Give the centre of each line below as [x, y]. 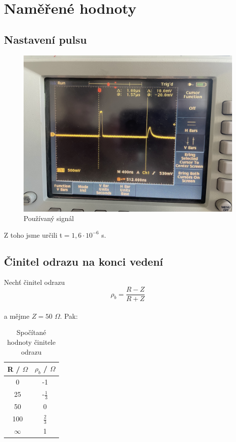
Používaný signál [49, 218]
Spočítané [31, 332]
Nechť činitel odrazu [34, 282]
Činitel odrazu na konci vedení [84, 261]
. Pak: [69, 316]
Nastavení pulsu [45, 39]
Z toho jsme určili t [33, 235]
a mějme [17, 316]
